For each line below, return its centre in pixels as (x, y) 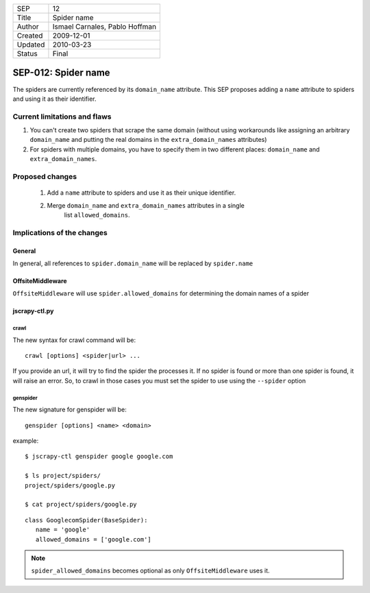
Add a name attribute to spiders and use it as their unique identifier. (141, 193)
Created (30, 36)
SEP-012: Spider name (61, 73)
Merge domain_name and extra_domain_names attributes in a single (146, 205)
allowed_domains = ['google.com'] (94, 539)
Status (27, 53)
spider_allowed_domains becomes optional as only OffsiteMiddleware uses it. (150, 571)
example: (26, 441)
